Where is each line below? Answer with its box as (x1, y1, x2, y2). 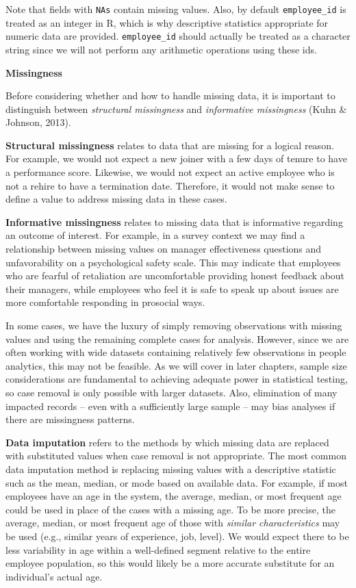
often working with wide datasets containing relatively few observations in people (5, 345, 346, 359)
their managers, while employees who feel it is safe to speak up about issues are (5, 281, 339, 296)
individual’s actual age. (5, 569, 103, 583)
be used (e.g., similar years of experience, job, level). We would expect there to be (5, 528, 349, 543)
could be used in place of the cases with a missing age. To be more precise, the (5, 502, 335, 516)
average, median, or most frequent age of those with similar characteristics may (5, 515, 340, 530)
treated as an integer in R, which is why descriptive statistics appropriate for (5, 15, 329, 29)
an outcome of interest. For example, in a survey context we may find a (5, 228, 305, 242)
